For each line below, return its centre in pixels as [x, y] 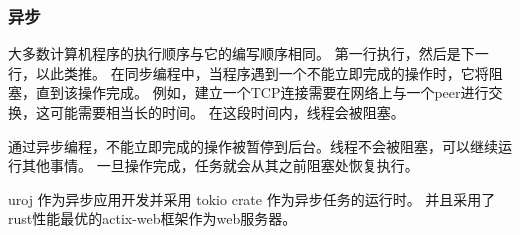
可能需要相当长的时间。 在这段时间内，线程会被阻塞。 [227, 112]
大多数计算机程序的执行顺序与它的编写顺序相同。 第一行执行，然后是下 [241, 53]
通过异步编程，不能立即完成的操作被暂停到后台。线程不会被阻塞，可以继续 [253, 145]
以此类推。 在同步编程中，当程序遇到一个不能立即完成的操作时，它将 [262, 72]
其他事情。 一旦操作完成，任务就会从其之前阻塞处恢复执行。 [220, 165]
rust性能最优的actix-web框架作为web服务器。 [152, 218]
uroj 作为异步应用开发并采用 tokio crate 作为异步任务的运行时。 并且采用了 [252, 198]
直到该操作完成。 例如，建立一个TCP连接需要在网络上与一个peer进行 [262, 92]
